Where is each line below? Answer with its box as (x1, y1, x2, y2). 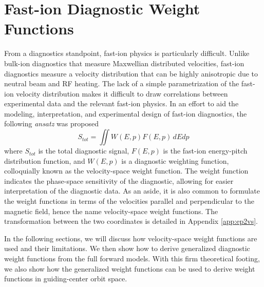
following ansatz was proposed (4, 118, 99, 129)
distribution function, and (4, 155, 85, 166)
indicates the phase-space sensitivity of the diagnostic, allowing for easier (4, 175, 234, 186)
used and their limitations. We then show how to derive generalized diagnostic (4, 243, 250, 254)
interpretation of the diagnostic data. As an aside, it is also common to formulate (4, 185, 260, 196)
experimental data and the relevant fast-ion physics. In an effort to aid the (4, 98, 239, 109)
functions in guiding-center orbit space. (4, 273, 127, 284)
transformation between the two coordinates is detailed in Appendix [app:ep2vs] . (4, 216, 258, 226)
